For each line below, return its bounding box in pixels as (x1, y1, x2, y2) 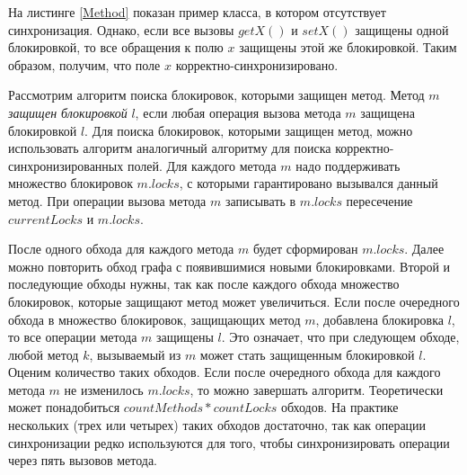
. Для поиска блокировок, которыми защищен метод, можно (84, 121, 413, 139)
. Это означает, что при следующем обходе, (221, 327, 460, 346)
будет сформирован (252, 239, 358, 258)
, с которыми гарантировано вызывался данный (179, 174, 438, 193)
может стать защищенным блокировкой (199, 345, 415, 363)
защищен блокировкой (8, 103, 128, 121)
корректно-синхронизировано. (175, 55, 339, 74)
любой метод (8, 345, 79, 363)
